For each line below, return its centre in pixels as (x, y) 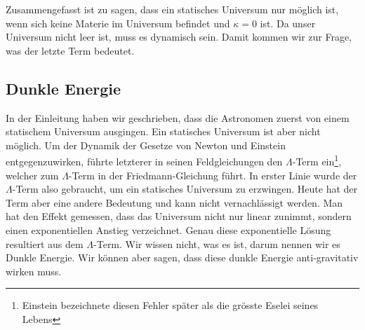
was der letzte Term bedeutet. (70, 50)
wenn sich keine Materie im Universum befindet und (118, 23)
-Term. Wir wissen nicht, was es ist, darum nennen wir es (217, 243)
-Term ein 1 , (317, 160)
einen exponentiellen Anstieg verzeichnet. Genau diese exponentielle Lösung (168, 229)
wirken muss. (34, 271)
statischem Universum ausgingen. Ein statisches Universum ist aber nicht (163, 131)
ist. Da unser (288, 23)
